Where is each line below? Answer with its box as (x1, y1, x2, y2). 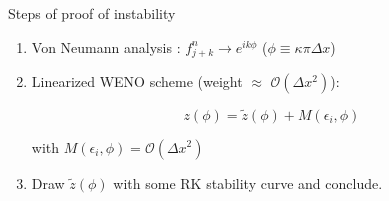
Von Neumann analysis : (31, 36, 181, 57)
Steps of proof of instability (8, 3, 176, 23)
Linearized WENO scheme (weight (31, 71, 243, 92)
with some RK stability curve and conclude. (113, 172, 383, 193)
